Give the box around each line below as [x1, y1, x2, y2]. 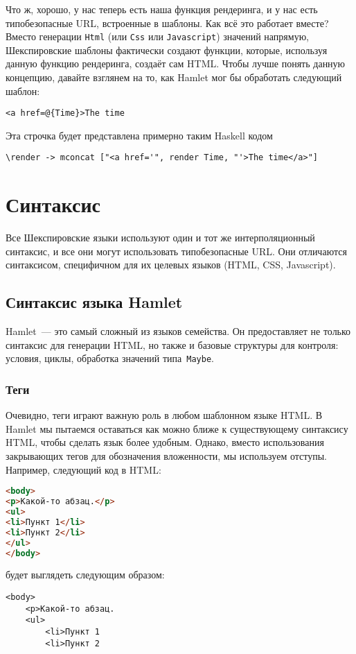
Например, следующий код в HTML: [6, 462, 161, 476]
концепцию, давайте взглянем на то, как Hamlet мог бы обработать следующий [6, 70, 342, 85]
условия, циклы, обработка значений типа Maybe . [6, 351, 214, 365]
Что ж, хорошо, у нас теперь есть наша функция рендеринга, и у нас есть [6, 2, 318, 16]
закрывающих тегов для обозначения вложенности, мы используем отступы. [6, 449, 327, 463]
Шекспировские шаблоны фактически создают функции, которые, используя [6, 42, 328, 57]
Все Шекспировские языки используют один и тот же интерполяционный [6, 230, 315, 245]
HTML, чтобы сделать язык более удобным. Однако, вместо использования [6, 435, 324, 449]
